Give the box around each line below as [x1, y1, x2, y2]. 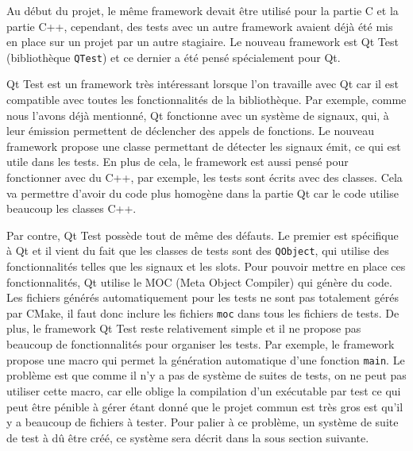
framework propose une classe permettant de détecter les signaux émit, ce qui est [6, 137, 401, 154]
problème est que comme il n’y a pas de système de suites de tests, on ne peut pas [6, 367, 407, 384]
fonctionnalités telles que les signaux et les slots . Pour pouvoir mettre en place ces [6, 258, 406, 275]
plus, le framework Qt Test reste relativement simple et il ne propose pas [6, 320, 361, 337]
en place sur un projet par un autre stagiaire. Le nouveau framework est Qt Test [6, 33, 399, 50]
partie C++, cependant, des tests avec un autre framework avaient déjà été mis [6, 17, 393, 34]
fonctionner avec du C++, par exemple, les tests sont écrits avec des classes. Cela [6, 169, 403, 185]
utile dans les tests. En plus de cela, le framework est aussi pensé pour [6, 153, 349, 170]
